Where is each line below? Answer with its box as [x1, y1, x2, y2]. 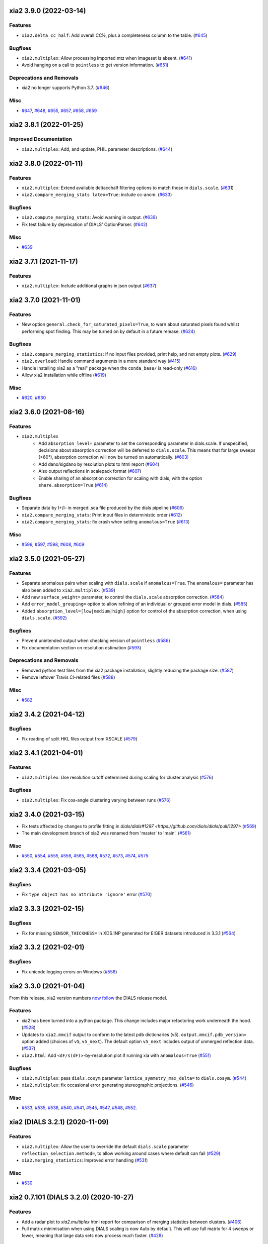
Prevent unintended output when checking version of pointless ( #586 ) [21, 637, 171, 644]
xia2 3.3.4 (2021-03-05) [9, 866, 86, 874]
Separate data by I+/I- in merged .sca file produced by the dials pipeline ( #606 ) [21, 505, 184, 511]
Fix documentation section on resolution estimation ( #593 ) [21, 644, 141, 650]
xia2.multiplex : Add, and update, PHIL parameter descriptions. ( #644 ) [21, 146, 173, 152]
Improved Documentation [9, 136, 72, 143]
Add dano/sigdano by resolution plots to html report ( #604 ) [38, 461, 160, 467]
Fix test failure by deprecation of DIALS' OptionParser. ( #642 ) [21, 221, 148, 227]
